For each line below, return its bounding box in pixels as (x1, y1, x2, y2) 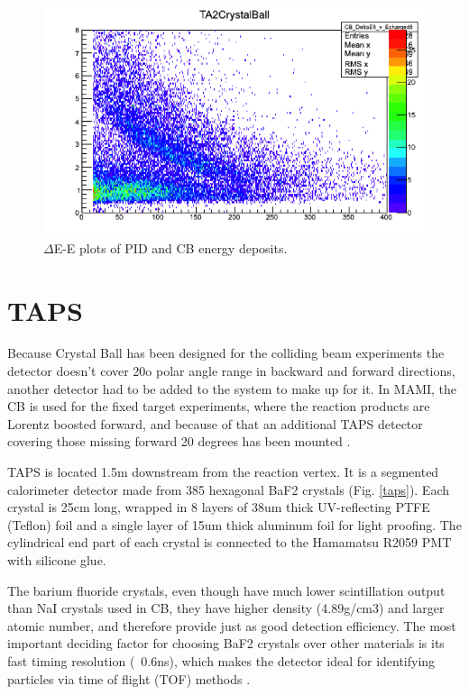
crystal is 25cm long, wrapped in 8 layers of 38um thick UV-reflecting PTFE (7, 498, 430, 517)
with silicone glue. (7, 550, 106, 569)
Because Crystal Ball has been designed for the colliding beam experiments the (7, 343, 445, 362)
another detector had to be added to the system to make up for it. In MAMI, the (7, 379, 457, 398)
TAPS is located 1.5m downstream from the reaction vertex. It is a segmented (7, 462, 439, 481)
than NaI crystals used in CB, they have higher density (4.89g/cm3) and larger (7, 599, 445, 617)
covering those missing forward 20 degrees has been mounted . (7, 432, 351, 451)
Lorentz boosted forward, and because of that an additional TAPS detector (7, 414, 423, 433)
